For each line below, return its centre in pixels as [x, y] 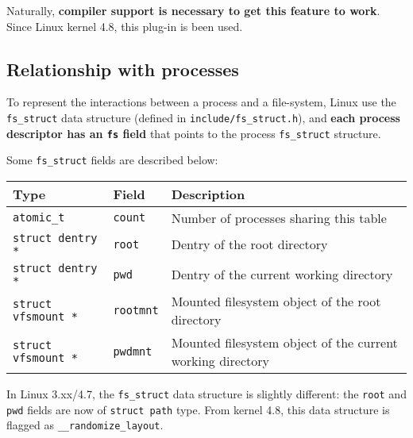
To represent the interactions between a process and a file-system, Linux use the [201, 102]
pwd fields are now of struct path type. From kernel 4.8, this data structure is [198, 409]
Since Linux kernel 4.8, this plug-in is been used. [125, 26]
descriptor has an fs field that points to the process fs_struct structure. [194, 133]
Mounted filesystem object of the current [284, 342]
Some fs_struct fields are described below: [112, 160]
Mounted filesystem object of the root [276, 301]
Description [208, 194]
